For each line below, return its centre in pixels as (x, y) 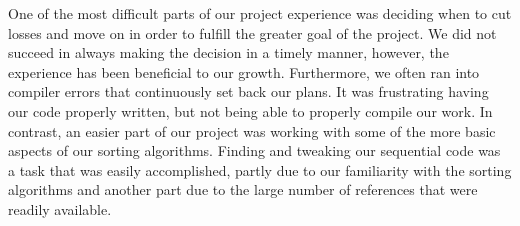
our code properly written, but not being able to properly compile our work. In (250, 110)
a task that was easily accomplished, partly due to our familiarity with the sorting (260, 169)
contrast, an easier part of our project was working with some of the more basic (252, 130)
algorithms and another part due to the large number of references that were (243, 189)
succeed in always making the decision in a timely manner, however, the (228, 52)
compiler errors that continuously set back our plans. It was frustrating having (248, 91)
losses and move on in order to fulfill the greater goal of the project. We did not (252, 32)
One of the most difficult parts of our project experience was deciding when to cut (260, 13)
